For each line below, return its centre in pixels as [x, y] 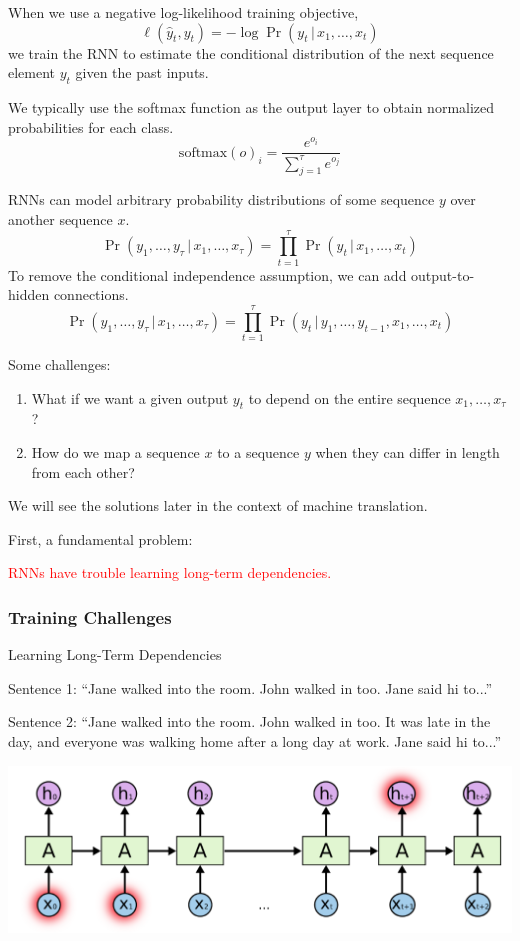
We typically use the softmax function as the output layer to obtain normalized [251, 106]
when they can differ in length [407, 452]
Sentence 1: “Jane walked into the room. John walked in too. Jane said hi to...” [250, 687]
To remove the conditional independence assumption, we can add [207, 274]
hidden [29, 294]
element [32, 72]
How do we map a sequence [115, 452]
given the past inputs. [142, 72]
